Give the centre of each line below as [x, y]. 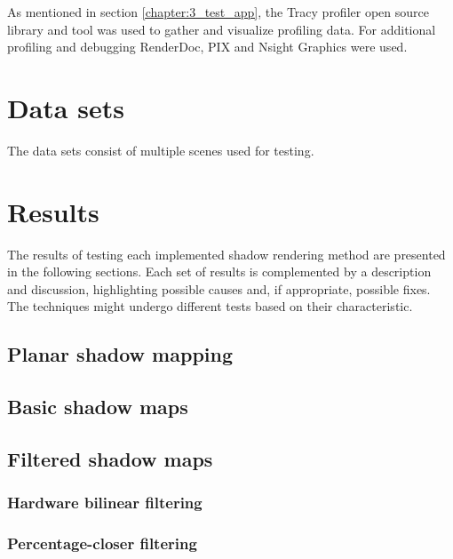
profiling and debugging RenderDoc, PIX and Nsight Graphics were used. [207, 47]
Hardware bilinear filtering [105, 503]
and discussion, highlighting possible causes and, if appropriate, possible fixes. [219, 288]
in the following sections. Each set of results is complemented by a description [219, 272]
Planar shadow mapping [120, 354]
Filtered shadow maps [110, 458]
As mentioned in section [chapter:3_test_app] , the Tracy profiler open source [218, 12]
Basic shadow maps [98, 407]
